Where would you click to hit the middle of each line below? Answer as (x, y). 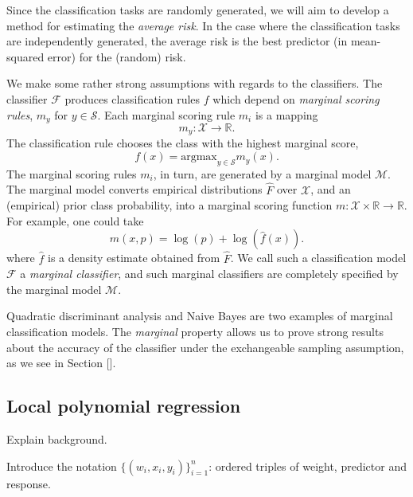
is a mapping (286, 114)
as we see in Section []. (61, 363)
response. (29, 483)
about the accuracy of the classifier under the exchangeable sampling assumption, (205, 347)
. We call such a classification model (318, 258)
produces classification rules (132, 98)
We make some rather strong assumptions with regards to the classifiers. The (195, 83)
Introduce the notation (62, 466)
